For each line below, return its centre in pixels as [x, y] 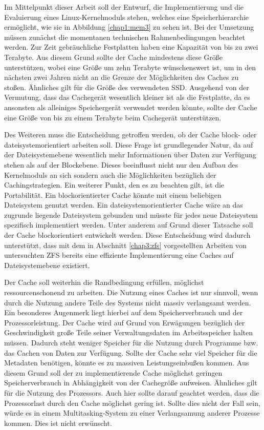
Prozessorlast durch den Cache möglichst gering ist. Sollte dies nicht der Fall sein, [132, 403]
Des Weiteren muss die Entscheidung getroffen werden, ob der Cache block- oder [130, 135]
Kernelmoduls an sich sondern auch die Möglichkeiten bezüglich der [110, 175]
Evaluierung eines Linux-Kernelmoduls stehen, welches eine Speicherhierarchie [127, 17]
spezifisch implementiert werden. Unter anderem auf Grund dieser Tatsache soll [129, 225]
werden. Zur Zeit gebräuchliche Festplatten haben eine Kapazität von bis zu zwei [131, 47]
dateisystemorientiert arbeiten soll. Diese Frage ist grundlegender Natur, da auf [129, 144]
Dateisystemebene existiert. [47, 265]
